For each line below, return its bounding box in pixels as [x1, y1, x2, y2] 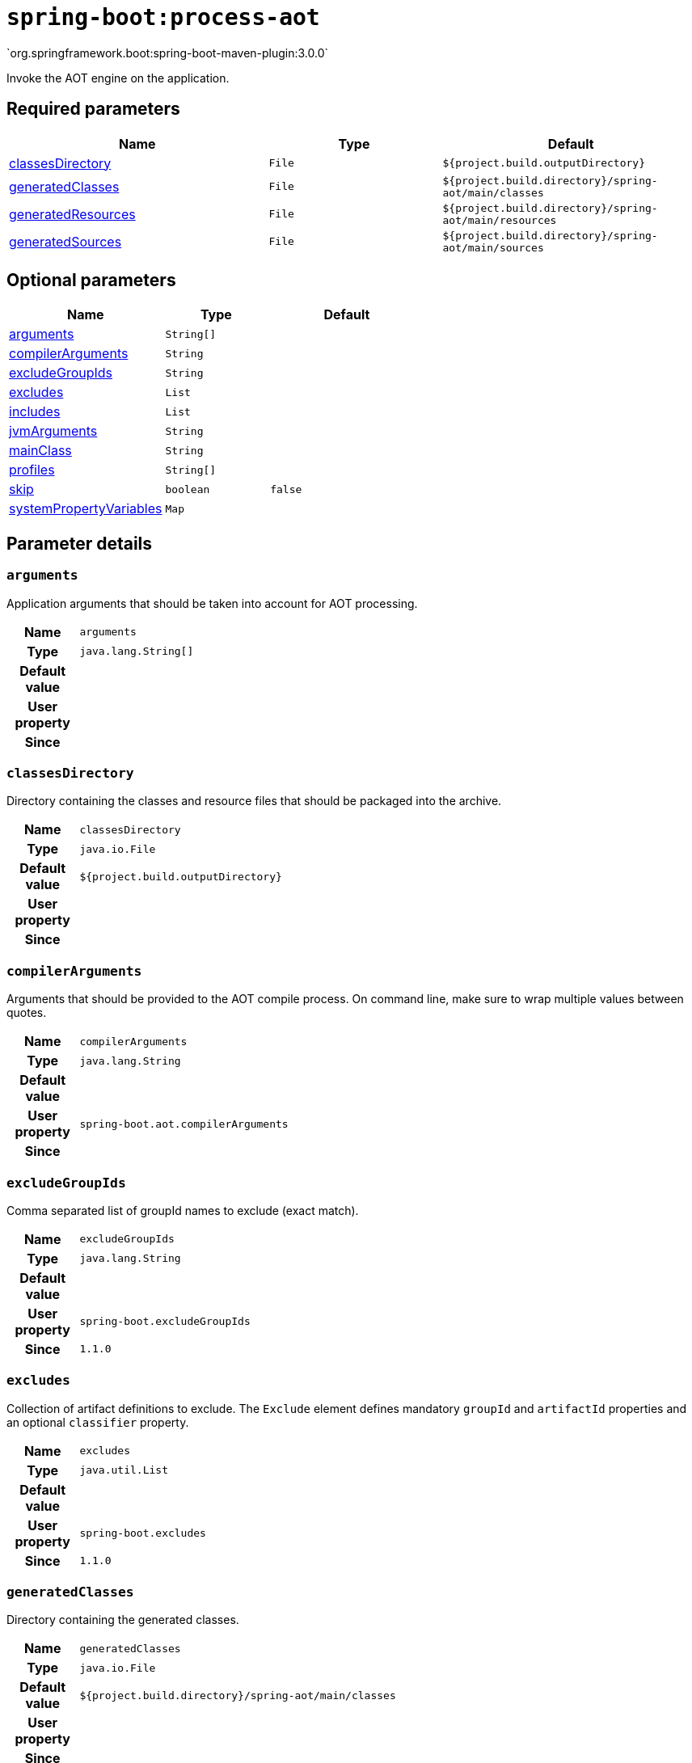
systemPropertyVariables [9, 500, 162, 517]
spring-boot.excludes [79, 1527, 206, 1540]
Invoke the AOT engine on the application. [6, 70, 230, 85]
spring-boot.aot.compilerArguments [79, 1117, 289, 1130]
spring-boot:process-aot [6, 4, 320, 31]
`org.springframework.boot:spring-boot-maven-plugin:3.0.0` [6, 45, 329, 60]
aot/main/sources [442, 241, 544, 254]
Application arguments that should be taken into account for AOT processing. [6, 596, 418, 610]
